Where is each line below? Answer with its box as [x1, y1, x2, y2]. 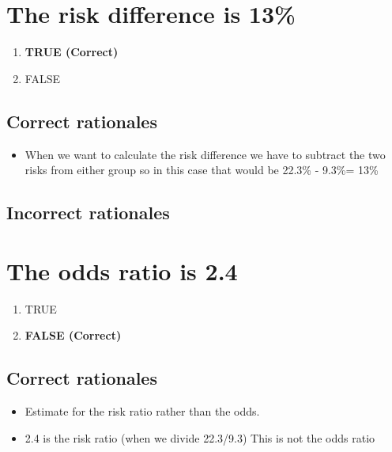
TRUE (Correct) [24, 44, 119, 60]
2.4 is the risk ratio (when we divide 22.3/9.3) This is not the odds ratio [24, 429, 375, 446]
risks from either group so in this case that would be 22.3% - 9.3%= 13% [24, 161, 379, 178]
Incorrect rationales [6, 200, 170, 225]
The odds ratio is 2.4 [6, 254, 238, 287]
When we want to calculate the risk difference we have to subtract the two [24, 146, 386, 162]
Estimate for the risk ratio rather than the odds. [24, 403, 260, 419]
